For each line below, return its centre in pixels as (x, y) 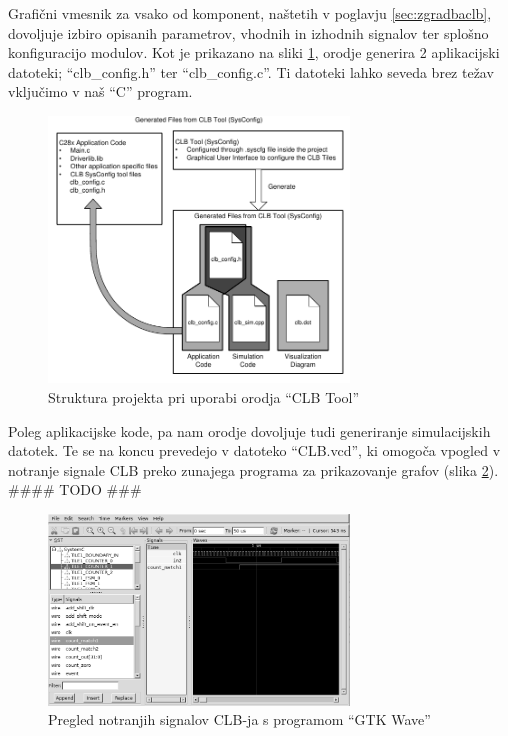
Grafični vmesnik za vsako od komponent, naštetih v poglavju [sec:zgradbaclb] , (250, 13)
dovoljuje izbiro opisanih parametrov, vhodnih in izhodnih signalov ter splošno (248, 32)
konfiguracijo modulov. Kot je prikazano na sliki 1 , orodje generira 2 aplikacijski (254, 52)
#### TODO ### (75, 489)
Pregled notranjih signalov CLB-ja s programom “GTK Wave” (239, 719)
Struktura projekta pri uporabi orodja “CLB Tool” (204, 397)
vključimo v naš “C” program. (100, 91)
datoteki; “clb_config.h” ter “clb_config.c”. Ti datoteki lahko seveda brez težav (251, 71)
